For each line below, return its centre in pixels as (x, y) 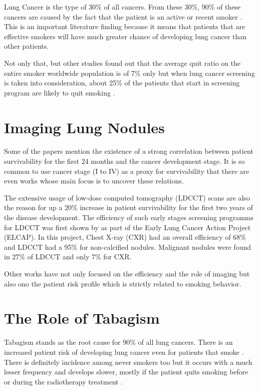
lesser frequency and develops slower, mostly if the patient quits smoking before (126, 372)
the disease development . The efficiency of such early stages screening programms (129, 217)
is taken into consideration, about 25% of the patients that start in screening (122, 83)
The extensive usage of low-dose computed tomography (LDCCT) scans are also (127, 197)
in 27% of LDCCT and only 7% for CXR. (68, 257)
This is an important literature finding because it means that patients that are (125, 26)
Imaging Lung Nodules (84, 127)
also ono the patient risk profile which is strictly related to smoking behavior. (123, 283)
